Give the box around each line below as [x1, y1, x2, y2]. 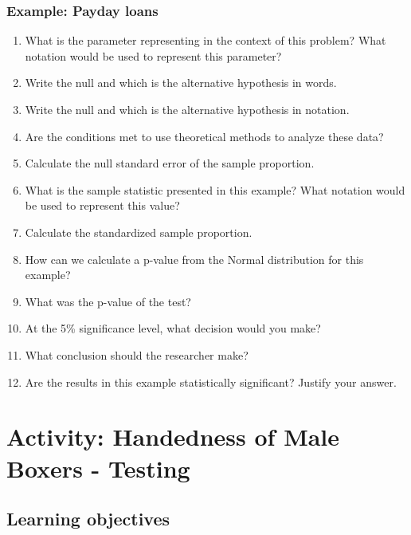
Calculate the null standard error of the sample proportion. [25, 155, 315, 171]
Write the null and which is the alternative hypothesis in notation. [25, 101, 350, 117]
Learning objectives [6, 506, 170, 531]
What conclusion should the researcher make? [25, 346, 249, 363]
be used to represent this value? [25, 197, 180, 214]
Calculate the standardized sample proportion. [25, 223, 252, 240]
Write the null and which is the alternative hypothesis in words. [25, 74, 337, 91]
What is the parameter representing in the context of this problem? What [25, 32, 386, 49]
